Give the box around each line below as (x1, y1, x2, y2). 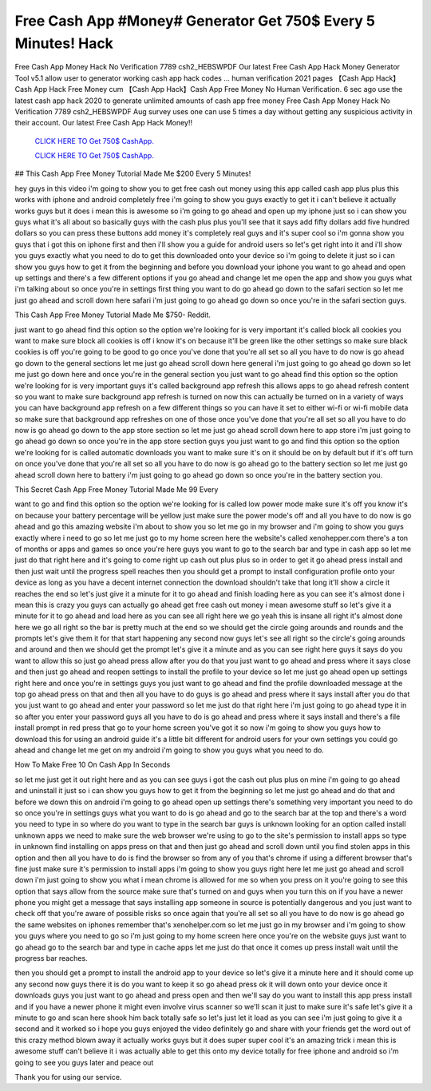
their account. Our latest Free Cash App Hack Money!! (14, 118, 193, 128)
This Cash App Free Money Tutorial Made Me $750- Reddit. (14, 310, 212, 319)
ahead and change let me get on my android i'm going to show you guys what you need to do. (14, 745, 325, 755)
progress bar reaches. (14, 954, 88, 963)
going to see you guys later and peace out (14, 1057, 154, 1067)
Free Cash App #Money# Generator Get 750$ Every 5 (14, 12, 375, 30)
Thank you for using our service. (14, 1072, 122, 1081)
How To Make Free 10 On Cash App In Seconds (14, 760, 171, 770)
